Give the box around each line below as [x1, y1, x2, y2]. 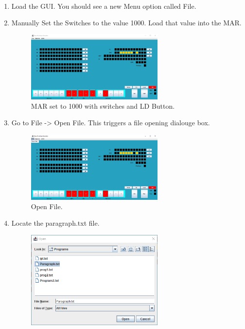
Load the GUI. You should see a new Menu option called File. [11, 1, 196, 11]
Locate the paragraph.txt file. [11, 218, 100, 228]
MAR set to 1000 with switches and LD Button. [31, 101, 175, 111]
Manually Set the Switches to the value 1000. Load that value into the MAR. [11, 17, 242, 27]
